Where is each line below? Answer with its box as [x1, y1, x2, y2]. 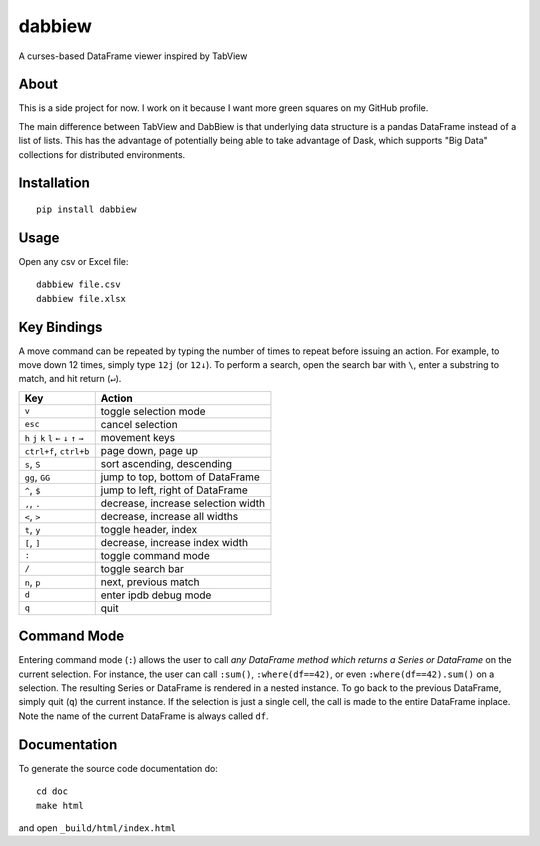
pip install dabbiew [36, 204, 137, 215]
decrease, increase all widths [100, 509, 239, 523]
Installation [18, 175, 90, 192]
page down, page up [100, 443, 199, 457]
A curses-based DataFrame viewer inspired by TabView [18, 50, 248, 62]
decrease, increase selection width [100, 496, 266, 510]
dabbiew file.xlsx [36, 293, 127, 304]
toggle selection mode [100, 404, 206, 418]
